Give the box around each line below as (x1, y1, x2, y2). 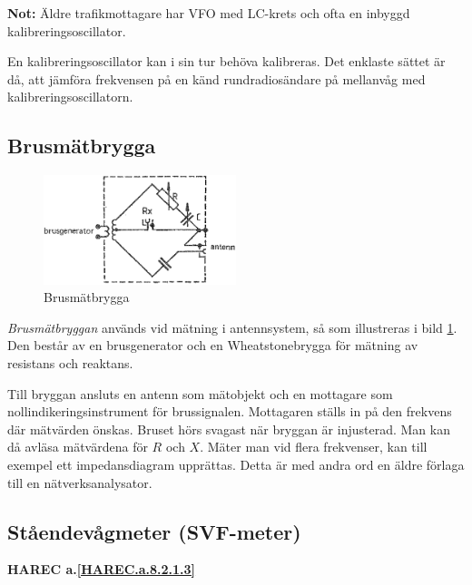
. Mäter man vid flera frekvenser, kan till (200, 437, 428, 456)
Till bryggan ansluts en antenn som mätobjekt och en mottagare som (7, 384, 393, 403)
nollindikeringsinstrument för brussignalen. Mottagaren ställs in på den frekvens (7, 402, 452, 421)
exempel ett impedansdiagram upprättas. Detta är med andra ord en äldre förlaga (7, 455, 465, 473)
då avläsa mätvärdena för (7, 437, 148, 456)
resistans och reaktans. (7, 354, 133, 373)
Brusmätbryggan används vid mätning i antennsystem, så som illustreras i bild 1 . (7, 317, 457, 336)
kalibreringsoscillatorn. (7, 87, 133, 106)
